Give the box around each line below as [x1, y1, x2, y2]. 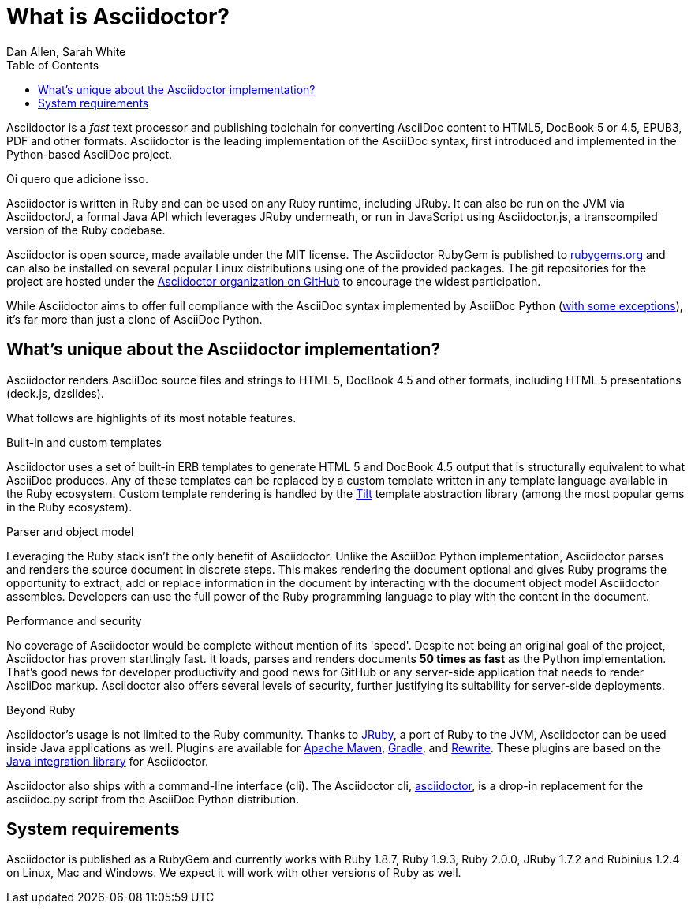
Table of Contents [6, 58, 99, 72]
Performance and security [6, 613, 142, 627]
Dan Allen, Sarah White [6, 44, 126, 58]
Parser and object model [6, 524, 134, 538]
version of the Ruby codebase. [6, 223, 166, 237]
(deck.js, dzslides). [6, 386, 104, 400]
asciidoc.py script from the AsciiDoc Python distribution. [6, 792, 300, 806]
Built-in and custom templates [6, 435, 162, 449]
